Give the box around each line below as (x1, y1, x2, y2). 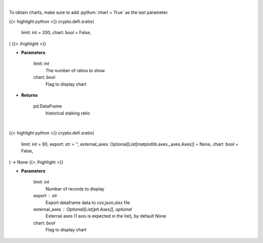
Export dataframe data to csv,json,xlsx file (45, 200, 130, 206)
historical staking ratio (45, 110, 90, 116)
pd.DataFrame (33, 103, 62, 109)
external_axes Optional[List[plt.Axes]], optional (33, 206, 132, 212)
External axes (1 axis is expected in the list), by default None (45, 213, 167, 219)
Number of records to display (45, 186, 105, 192)
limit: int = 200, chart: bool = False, (21, 30, 92, 36)
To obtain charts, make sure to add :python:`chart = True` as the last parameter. (9, 10, 169, 16)
